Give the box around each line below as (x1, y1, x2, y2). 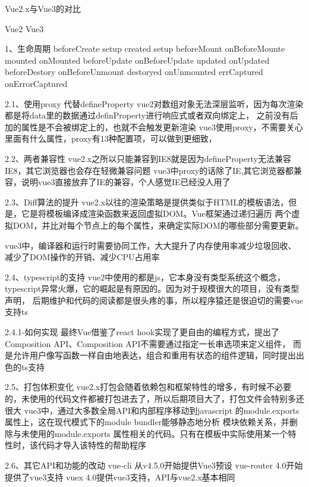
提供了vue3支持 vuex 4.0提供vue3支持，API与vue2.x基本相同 (5, 470, 235, 483)
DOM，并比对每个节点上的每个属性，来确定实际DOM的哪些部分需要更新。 (12, 218, 304, 231)
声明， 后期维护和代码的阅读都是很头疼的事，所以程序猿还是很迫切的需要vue (5, 294, 304, 306)
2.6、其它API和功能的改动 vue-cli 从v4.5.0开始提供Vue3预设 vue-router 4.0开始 (5, 459, 303, 471)
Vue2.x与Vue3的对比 (5, 2, 81, 14)
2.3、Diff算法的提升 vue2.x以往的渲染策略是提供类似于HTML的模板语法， (5, 195, 289, 208)
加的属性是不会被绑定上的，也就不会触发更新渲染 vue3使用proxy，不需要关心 (5, 120, 303, 133)
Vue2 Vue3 (5, 22, 44, 35)
